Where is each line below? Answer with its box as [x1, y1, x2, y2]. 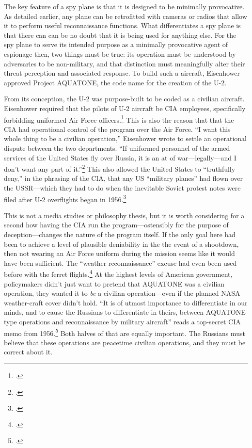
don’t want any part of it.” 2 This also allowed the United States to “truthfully [4, 162, 236, 174]
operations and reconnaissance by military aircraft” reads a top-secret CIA [19, 317, 241, 327]
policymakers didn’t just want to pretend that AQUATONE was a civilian [4, 278, 225, 288]
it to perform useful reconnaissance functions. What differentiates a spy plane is [4, 20, 241, 31]
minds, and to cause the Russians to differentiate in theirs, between [4, 307, 204, 317]
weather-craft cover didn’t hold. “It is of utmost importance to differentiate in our [4, 297, 248, 307]
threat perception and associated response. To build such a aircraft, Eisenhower [4, 68, 240, 78]
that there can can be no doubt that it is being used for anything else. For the [4, 30, 236, 40]
